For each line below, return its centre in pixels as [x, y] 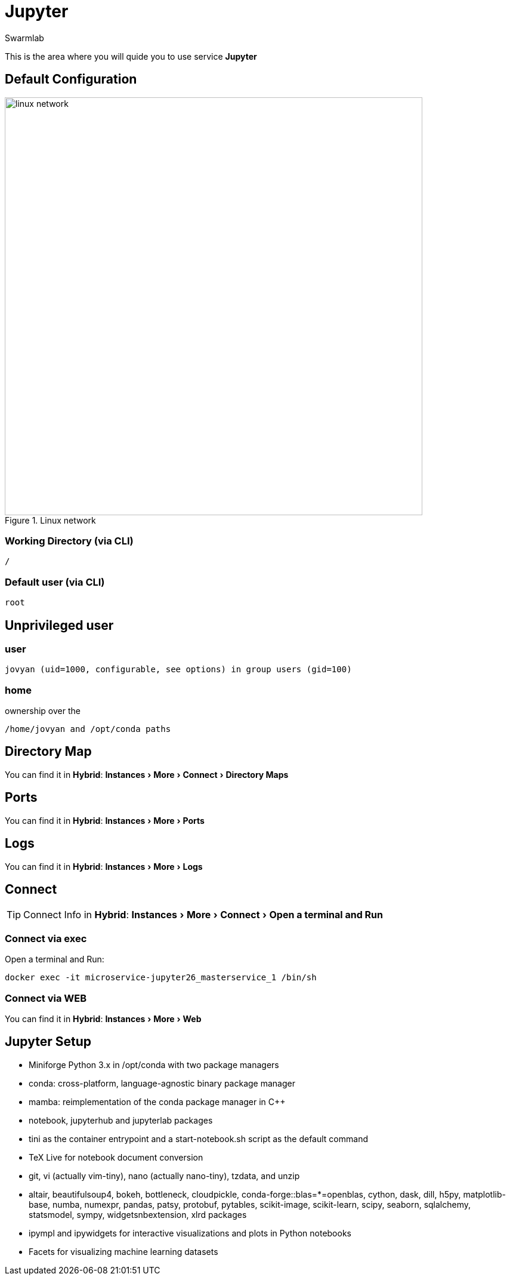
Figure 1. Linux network [50, 520]
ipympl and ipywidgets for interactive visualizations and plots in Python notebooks [190, 1233]
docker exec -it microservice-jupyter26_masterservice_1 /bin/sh [161, 978]
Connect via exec [46, 938]
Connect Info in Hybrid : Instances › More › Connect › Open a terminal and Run [203, 915]
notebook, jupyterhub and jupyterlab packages [121, 1120]
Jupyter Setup [48, 1042]
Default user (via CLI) [55, 582]
